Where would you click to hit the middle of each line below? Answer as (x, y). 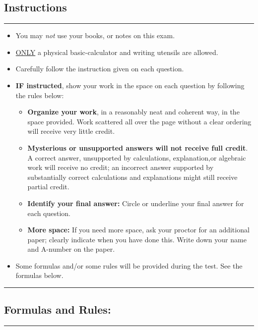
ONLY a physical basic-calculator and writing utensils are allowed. (117, 52)
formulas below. (39, 275)
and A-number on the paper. (71, 249)
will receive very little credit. (71, 131)
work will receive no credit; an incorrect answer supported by (121, 167)
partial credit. (48, 187)
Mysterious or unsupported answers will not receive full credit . (138, 147)
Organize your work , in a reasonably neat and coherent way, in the (133, 112)
